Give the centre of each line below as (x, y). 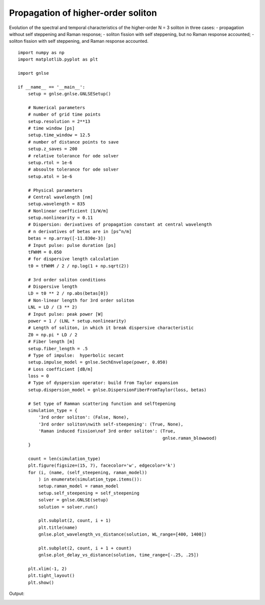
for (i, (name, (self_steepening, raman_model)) (87, 472)
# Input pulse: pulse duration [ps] (72, 245)
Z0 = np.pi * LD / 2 (53, 335)
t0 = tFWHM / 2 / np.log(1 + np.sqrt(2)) (79, 266)
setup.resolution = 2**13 (59, 121)
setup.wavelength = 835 (56, 204)
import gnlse (33, 73)
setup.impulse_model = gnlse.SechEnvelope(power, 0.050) (98, 362)
